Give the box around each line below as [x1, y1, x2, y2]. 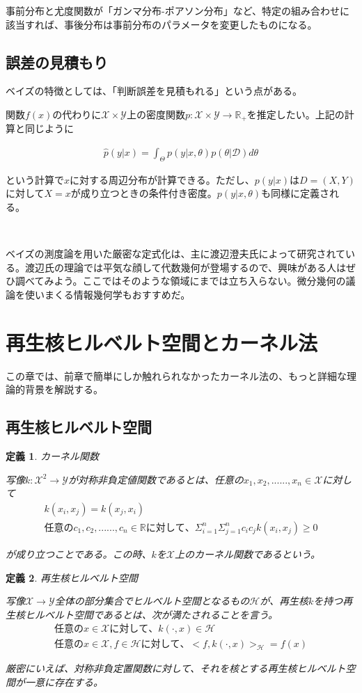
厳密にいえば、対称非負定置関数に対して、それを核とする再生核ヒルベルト [6, 661, 346, 676]
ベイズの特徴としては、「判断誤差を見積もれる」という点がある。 [6, 83, 302, 98]
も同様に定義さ [260, 186, 329, 200]
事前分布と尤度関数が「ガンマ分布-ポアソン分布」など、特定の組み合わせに [6, 3, 349, 17]
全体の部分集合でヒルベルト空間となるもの [54, 594, 250, 608]
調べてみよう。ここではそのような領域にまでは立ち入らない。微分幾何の [15, 273, 346, 288]
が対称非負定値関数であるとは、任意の [68, 472, 244, 486]
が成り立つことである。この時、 [6, 546, 152, 561]
